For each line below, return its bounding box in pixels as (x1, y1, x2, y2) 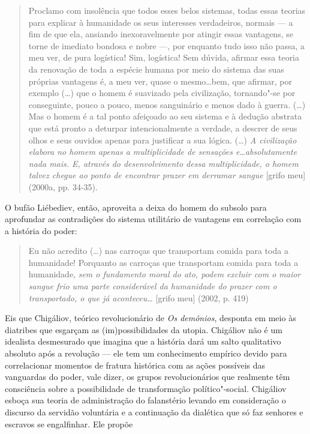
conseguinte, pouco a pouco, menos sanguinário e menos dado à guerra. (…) (28, 98, 306, 110)
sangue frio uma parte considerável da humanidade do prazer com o (28, 280, 277, 292)
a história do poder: (5, 224, 77, 237)
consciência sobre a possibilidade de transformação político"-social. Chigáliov (5, 382, 287, 394)
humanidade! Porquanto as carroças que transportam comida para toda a (28, 256, 299, 268)
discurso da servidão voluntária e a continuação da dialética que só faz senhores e (5, 406, 303, 418)
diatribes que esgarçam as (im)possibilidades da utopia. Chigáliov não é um (5, 323, 282, 336)
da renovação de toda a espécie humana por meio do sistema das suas (28, 62, 284, 75)
